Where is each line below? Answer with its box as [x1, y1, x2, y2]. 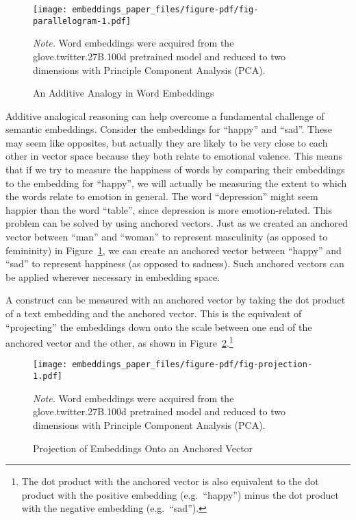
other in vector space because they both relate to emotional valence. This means [5, 149, 342, 163]
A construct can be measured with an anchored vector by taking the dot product [5, 293, 346, 307]
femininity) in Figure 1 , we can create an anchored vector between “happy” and [5, 243, 342, 257]
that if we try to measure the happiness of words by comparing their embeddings [5, 162, 345, 177]
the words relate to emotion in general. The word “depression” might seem [5, 189, 318, 203]
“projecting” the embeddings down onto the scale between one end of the [5, 319, 312, 334]
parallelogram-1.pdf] [33, 16, 131, 26]
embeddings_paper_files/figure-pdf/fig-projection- [72, 360, 313, 370]
